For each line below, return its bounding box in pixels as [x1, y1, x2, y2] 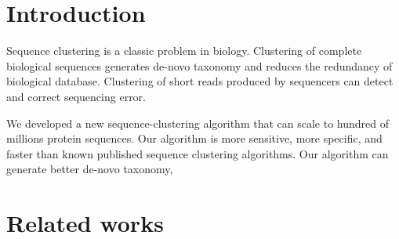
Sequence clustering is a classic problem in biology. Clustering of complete [6, 42, 362, 59]
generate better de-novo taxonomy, [6, 161, 173, 177]
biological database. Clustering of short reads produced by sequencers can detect [6, 73, 394, 89]
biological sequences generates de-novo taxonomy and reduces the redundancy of [6, 57, 393, 74]
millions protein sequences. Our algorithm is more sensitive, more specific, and [6, 130, 383, 147]
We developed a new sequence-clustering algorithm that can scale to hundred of [6, 114, 389, 131]
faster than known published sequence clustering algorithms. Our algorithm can [6, 145, 389, 161]
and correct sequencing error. [6, 88, 146, 104]
